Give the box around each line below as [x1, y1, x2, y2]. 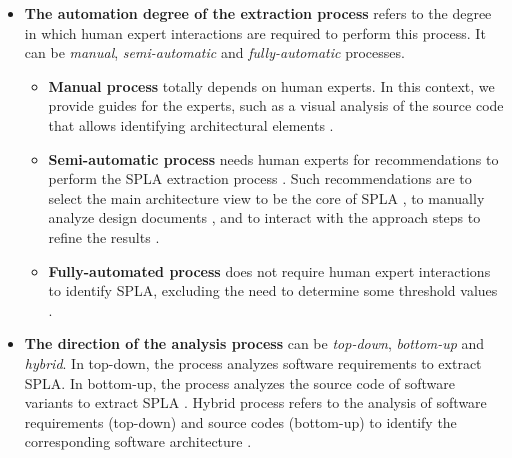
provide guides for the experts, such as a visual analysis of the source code [48, 95, 504, 116]
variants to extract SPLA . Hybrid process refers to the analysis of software [24, 392, 487, 413]
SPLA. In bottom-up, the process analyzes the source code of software [24, 372, 455, 393]
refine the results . [48, 226, 160, 247]
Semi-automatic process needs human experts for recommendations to [48, 148, 499, 169]
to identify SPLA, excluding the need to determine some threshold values [48, 280, 498, 301]
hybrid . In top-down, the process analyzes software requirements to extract [24, 352, 482, 373]
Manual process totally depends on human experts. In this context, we [48, 75, 495, 96]
